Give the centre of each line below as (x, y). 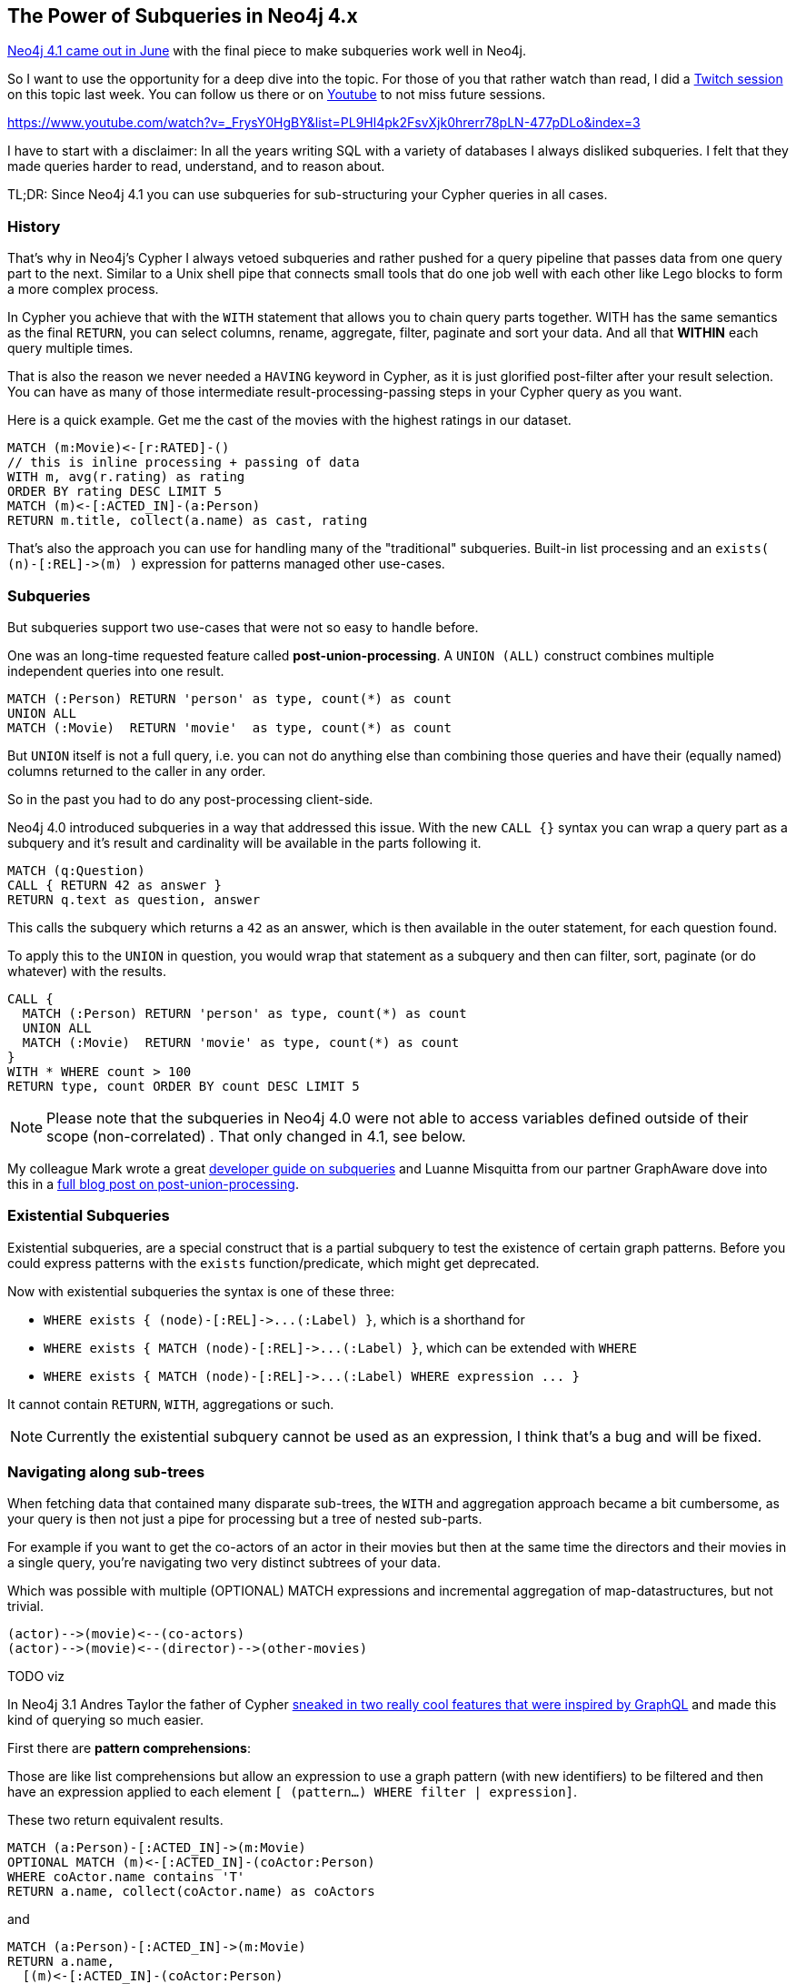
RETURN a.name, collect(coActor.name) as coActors (191, 1892)
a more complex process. (83, 289)
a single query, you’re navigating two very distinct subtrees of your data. (224, 1563)
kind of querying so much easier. (105, 1720)
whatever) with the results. (87, 971)
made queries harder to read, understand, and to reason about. (196, 166)
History (34, 226)
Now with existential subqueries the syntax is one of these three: (201, 1291)
